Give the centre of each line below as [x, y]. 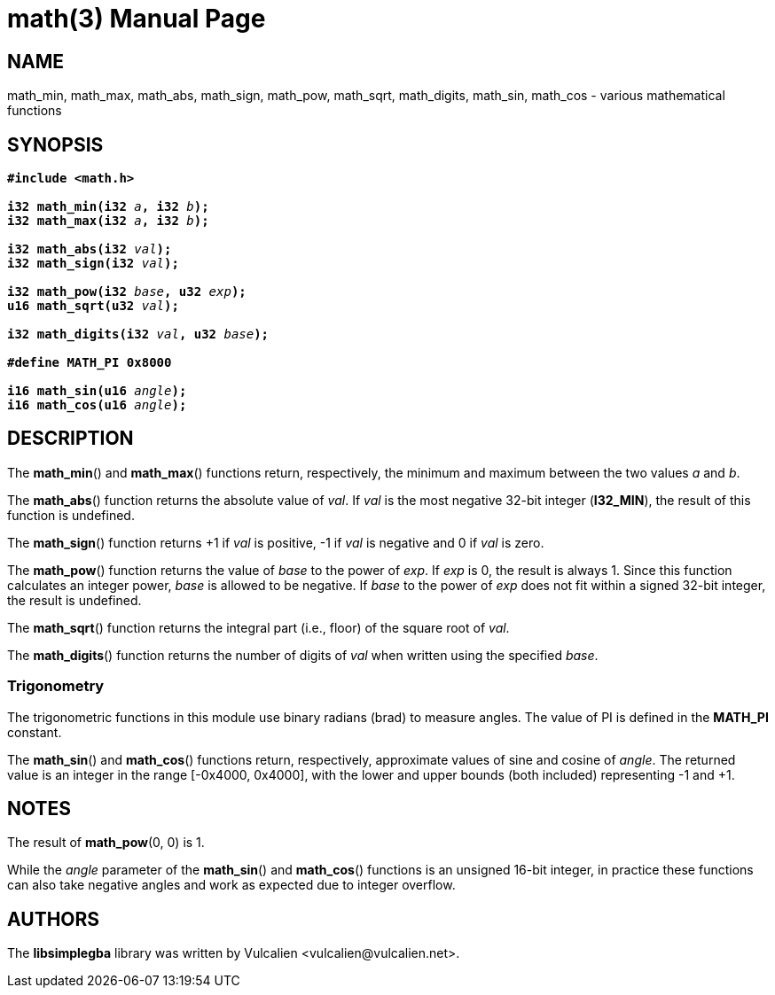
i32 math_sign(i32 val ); [93, 264]
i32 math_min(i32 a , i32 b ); [108, 207]
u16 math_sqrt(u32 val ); [93, 306]
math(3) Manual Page [137, 19]
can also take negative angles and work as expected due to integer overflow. [231, 885]
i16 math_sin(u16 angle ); [97, 391]
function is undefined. [71, 515]
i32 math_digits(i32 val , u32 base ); [138, 334]
